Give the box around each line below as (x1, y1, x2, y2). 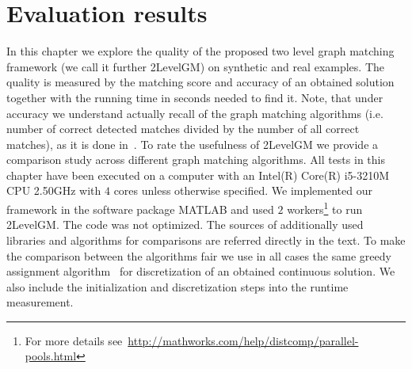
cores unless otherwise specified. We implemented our (113, 182, 372, 199)
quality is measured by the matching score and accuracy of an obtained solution (6, 74, 395, 90)
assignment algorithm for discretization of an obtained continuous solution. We (6, 263, 395, 280)
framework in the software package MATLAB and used (6, 200, 274, 217)
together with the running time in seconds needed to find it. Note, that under (6, 89, 383, 105)
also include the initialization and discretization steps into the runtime (6, 278, 349, 295)
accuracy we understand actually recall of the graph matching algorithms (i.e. (6, 105, 383, 121)
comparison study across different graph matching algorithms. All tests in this (6, 151, 385, 168)
